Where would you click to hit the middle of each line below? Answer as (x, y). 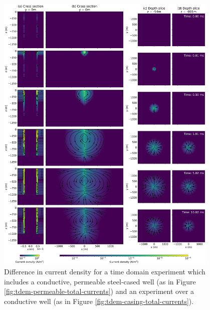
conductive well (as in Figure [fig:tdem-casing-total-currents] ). (99, 301)
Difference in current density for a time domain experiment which (105, 272)
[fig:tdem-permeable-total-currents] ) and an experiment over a (99, 291)
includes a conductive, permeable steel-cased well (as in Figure (100, 281)
